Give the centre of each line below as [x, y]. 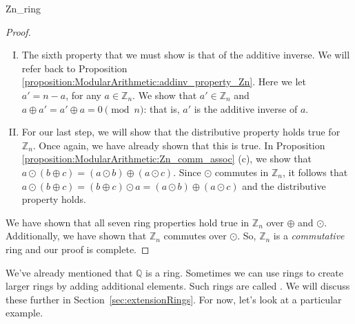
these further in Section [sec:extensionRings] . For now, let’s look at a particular [174, 299]
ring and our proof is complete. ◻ [78, 249]
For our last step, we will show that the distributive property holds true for [181, 132]
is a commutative [309, 236]
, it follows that [315, 172]
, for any [83, 95]
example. [24, 313]
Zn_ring [23, 8]
